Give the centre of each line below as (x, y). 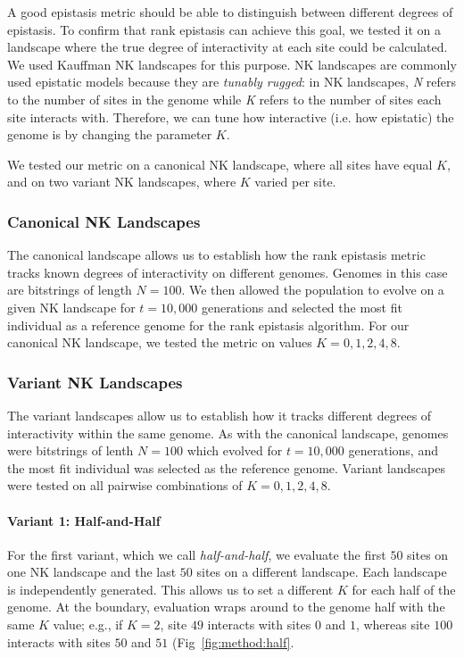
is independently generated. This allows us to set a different (170, 589)
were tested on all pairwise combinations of (125, 485)
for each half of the (404, 589)
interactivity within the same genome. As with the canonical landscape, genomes (228, 433)
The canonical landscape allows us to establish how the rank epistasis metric (216, 255)
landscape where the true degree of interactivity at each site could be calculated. (228, 47)
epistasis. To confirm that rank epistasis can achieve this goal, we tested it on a (224, 29)
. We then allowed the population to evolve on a (313, 290)
